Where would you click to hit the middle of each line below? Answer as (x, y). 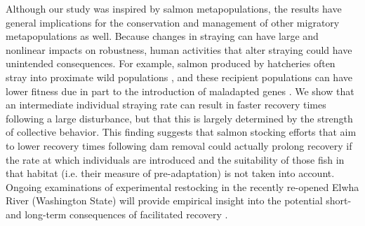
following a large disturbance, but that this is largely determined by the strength (179, 118)
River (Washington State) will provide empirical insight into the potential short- (179, 200)
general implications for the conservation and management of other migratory (173, 22)
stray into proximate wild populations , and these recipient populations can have (179, 77)
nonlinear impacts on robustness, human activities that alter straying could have (179, 49)
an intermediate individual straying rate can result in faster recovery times (166, 105)
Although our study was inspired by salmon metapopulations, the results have (174, 8)
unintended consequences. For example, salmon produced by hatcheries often (171, 63)
